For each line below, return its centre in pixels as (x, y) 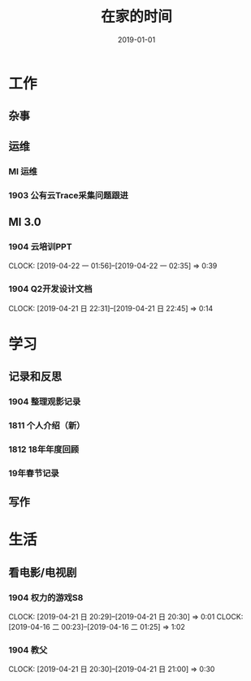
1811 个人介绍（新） (47, 425)
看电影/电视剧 (43, 573)
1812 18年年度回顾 (44, 449)
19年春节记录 (34, 473)
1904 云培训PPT (40, 246)
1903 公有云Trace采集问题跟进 (68, 195)
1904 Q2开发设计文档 (50, 289)
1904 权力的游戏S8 (46, 597)
